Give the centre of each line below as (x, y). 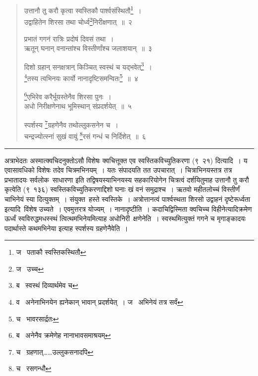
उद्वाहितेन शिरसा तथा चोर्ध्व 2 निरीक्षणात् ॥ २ (78, 21)
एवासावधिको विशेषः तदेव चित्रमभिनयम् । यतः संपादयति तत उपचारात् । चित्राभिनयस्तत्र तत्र (118, 170)
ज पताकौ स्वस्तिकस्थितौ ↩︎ (51, 252)
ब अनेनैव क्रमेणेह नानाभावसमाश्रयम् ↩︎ (63, 335)
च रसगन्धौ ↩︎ (34, 368)
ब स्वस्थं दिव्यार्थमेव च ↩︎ (47, 285)
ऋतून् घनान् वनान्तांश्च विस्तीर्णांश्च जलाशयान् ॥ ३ (88, 48)
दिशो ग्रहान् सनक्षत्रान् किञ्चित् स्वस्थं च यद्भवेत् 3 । (88, 66)
